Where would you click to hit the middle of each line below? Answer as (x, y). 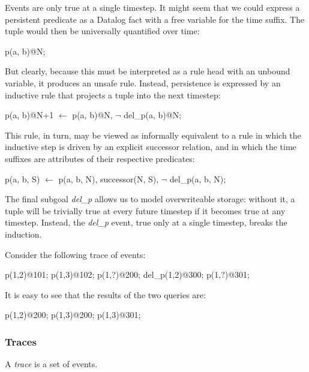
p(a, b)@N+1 (29, 115)
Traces (21, 341)
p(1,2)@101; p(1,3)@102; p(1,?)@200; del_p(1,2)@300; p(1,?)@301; (127, 274)
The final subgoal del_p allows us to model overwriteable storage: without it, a (150, 199)
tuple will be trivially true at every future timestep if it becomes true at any (145, 210)
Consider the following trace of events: (75, 254)
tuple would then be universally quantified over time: (102, 31)
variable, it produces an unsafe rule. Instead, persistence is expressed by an (143, 82)
